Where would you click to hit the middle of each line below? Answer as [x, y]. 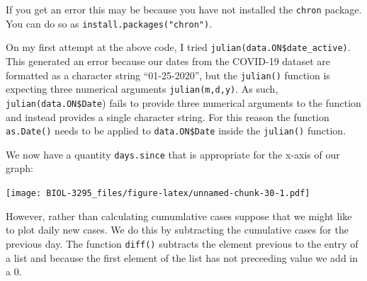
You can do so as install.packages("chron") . [109, 23]
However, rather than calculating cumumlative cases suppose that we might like [179, 216]
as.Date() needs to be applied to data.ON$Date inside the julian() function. [176, 131]
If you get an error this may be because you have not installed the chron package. [184, 9]
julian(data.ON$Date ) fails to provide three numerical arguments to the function [183, 102]
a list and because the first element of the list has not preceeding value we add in [182, 257]
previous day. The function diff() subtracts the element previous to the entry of [182, 243]
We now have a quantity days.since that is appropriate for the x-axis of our [173, 154]
